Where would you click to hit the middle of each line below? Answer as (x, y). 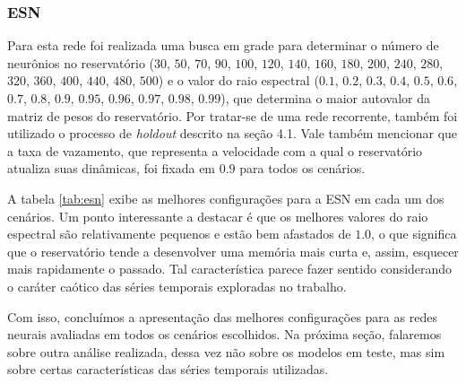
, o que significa (414, 234)
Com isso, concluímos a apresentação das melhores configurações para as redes (222, 316)
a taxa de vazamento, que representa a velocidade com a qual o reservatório (215, 150)
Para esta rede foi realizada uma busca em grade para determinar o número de (223, 45)
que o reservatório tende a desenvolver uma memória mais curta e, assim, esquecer (233, 251)
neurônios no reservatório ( (81, 62)
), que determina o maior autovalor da (326, 98)
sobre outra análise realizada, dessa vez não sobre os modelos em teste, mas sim (226, 351)
